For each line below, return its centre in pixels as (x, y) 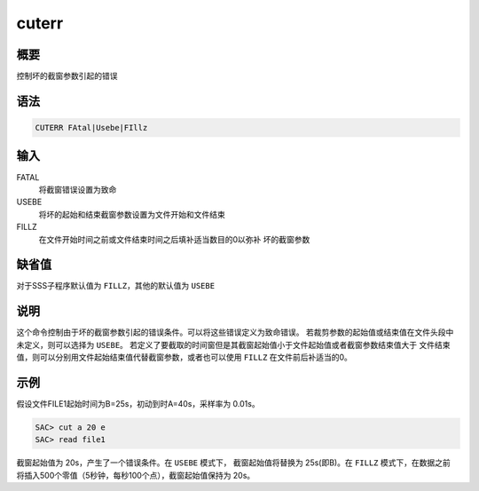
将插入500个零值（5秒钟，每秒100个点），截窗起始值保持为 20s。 (136, 475)
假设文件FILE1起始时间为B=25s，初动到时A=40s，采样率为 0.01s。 (138, 404)
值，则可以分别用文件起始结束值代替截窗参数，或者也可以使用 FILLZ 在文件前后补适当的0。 (184, 357)
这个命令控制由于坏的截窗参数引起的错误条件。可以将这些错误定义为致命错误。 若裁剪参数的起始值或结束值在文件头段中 (235, 332)
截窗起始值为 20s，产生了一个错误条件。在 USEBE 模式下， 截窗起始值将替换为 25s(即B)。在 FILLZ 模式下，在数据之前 (234, 463)
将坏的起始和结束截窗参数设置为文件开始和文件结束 (132, 214)
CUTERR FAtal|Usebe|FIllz (91, 128)
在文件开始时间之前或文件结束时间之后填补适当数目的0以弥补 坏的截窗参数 (174, 239)
